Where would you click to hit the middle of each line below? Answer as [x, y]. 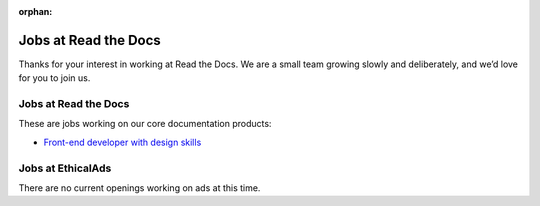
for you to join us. [54, 78]
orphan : [35, 11]
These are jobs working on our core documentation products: [145, 124]
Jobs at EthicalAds [65, 168]
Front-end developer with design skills [122, 142]
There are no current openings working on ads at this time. [139, 187]
